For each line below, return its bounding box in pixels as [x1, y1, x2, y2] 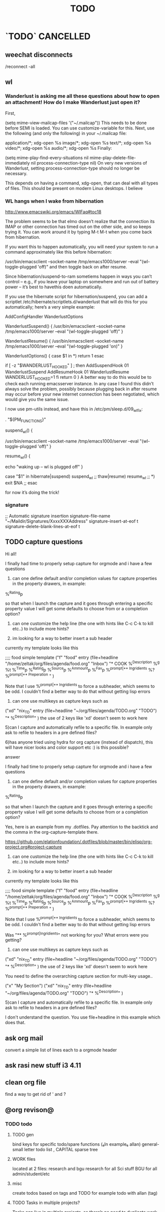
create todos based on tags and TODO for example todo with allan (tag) [12, 1190, 158, 1196]
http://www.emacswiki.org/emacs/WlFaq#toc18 [5, 209, 102, 215]
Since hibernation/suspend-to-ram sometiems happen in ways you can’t [5, 273, 152, 279]
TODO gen [12, 1131, 34, 1137]
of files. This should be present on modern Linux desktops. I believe [5, 185, 143, 191]
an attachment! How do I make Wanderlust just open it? [5, 99, 140, 106]
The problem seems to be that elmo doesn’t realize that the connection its [5, 218, 155, 224]
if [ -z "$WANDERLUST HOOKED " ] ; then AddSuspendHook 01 [5, 362, 129, 369]
